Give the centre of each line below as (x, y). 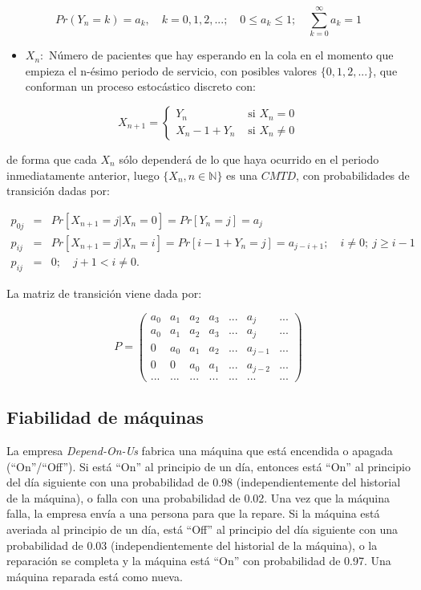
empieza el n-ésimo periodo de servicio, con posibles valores (171, 70)
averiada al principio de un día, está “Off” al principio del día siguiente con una (202, 529)
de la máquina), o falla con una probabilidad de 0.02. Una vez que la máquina (198, 497)
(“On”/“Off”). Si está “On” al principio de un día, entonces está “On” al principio (208, 466)
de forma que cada (52, 159)
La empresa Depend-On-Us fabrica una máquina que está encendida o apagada (200, 450)
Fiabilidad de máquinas (105, 417)
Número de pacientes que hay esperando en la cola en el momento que (221, 55)
